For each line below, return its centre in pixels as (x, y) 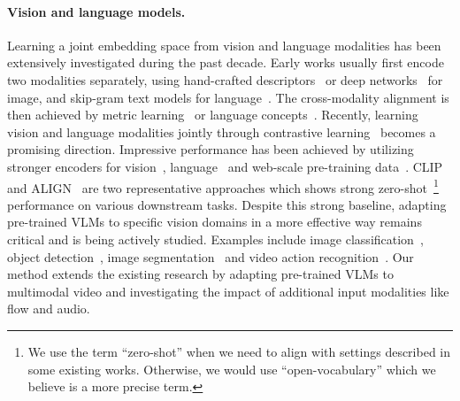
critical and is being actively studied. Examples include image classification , (215, 239)
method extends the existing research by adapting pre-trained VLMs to (200, 274)
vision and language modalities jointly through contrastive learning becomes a (222, 131)
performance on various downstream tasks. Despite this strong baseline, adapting (227, 204)
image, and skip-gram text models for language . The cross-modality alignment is (228, 97)
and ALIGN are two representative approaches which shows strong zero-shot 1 (223, 186)
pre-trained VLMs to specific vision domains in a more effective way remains (215, 222)
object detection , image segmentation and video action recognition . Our (211, 256)
